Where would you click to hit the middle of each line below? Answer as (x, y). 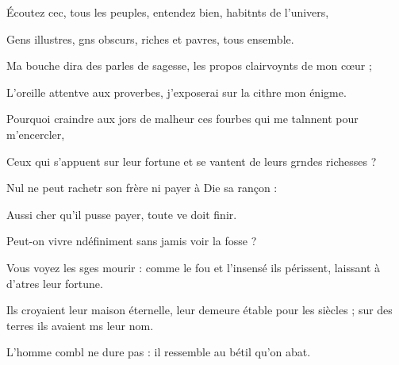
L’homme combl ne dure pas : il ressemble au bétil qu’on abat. (159, 352)
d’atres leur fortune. (55, 283)
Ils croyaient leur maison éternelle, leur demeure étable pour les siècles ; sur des (199, 310)
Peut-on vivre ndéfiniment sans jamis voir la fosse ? (132, 241)
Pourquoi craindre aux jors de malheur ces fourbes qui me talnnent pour (182, 119)
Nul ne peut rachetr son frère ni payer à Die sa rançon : (142, 188)
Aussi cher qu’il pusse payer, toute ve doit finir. (122, 214)
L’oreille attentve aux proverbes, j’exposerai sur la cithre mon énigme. (176, 92)
